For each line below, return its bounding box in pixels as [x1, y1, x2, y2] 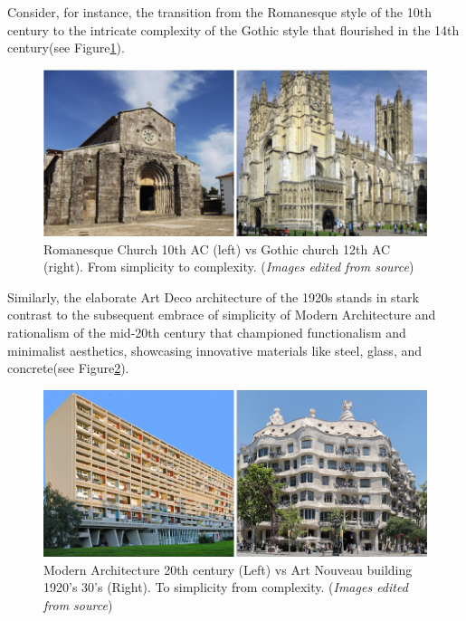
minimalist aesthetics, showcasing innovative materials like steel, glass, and [7, 340, 423, 359]
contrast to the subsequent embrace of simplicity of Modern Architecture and [7, 305, 436, 324]
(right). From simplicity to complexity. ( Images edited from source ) [43, 257, 414, 276]
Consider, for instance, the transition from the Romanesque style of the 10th [7, 3, 432, 21]
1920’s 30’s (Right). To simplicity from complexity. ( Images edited [43, 578, 408, 597]
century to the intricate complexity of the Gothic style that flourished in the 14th [7, 20, 460, 39]
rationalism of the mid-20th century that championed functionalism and [7, 323, 406, 342]
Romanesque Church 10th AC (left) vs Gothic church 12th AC [43, 239, 391, 258]
